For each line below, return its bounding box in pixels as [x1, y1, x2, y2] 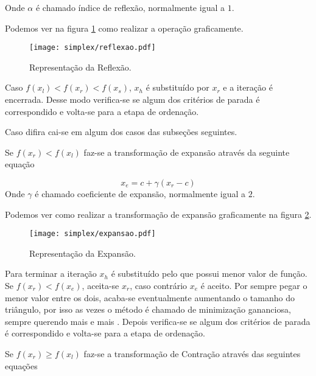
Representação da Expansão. [29, 246, 136, 259]
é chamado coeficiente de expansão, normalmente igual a [35, 187, 246, 200]
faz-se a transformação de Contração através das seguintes [83, 347, 301, 360]
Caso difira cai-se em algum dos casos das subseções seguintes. [5, 125, 237, 138]
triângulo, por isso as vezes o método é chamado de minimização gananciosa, [5, 303, 291, 316]
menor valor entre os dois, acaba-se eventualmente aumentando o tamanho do [5, 291, 295, 304]
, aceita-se [82, 279, 119, 292]
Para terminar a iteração [5, 267, 97, 280]
